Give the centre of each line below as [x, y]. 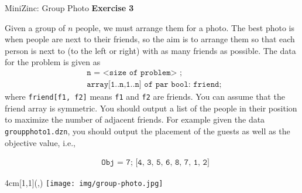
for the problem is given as [53, 62]
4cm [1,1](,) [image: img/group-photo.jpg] [84, 183]
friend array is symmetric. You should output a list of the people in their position [151, 108]
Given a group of [35, 27]
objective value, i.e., [40, 142]
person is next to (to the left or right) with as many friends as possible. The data [150, 50]
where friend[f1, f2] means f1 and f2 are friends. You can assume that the [145, 97]
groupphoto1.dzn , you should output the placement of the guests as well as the [147, 131]
